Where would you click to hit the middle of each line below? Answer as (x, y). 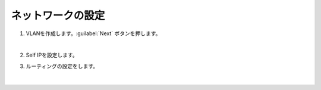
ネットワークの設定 (58, 15)
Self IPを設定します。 (52, 55)
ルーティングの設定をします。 (62, 66)
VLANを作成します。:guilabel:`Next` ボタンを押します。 (93, 33)
